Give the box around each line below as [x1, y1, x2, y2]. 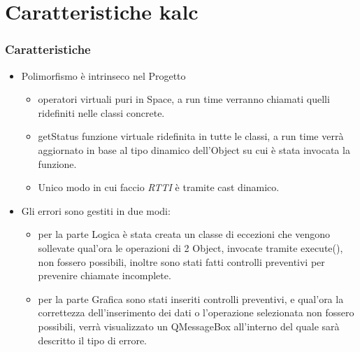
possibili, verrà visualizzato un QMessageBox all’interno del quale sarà [38, 318, 340, 333]
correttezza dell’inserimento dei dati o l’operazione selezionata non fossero [38, 305, 354, 320]
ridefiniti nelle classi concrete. [38, 105, 165, 120]
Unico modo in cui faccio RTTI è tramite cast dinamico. [38, 180, 280, 195]
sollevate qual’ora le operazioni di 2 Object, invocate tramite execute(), [38, 240, 343, 255]
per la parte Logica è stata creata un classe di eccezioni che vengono [38, 227, 330, 241]
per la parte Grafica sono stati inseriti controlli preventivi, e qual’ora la [38, 291, 344, 306]
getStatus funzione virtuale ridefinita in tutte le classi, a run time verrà [38, 129, 344, 143]
